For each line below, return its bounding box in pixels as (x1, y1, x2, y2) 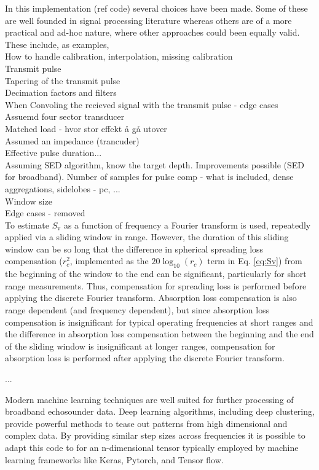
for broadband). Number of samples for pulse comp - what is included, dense (5, 170, 294, 183)
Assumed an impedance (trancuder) (5, 134, 140, 147)
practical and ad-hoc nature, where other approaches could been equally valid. (5, 26, 300, 39)
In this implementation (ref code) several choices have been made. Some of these (5, 2, 308, 14)
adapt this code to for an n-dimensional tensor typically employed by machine (5, 441, 299, 453)
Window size (5, 194, 53, 207)
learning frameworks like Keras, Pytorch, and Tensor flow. (5, 453, 224, 466)
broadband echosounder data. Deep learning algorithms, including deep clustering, (5, 405, 315, 418)
